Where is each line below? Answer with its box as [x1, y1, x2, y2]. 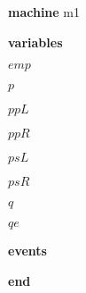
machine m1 [8, 3, 81, 21]
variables [8, 32, 63, 51]
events [8, 241, 47, 260]
